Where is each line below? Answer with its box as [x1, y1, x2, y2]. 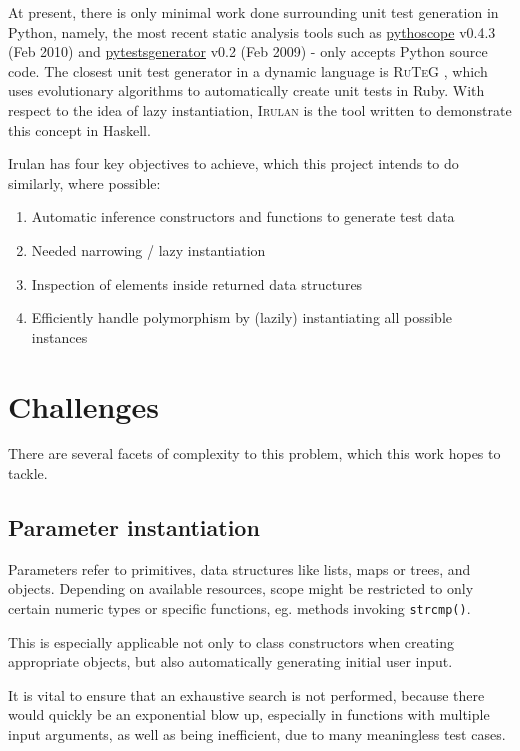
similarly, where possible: [8, 172, 161, 193]
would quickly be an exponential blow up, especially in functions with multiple [8, 704, 490, 725]
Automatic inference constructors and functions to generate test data [31, 206, 455, 227]
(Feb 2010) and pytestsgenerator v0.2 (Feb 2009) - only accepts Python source [8, 41, 488, 62]
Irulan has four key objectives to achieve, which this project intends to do [8, 153, 459, 174]
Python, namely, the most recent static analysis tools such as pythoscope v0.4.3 [8, 21, 496, 42]
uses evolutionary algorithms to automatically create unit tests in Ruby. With [8, 80, 485, 101]
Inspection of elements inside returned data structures [31, 273, 363, 294]
